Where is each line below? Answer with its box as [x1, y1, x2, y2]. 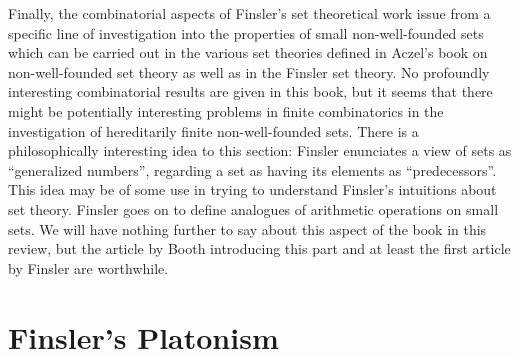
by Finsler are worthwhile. [8, 257, 169, 278]
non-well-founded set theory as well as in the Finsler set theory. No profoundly [8, 61, 490, 82]
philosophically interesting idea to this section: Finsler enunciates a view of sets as [8, 140, 512, 161]
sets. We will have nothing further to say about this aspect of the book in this [8, 218, 487, 239]
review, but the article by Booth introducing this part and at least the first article [8, 238, 511, 259]
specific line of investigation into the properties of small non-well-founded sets [8, 22, 484, 43]
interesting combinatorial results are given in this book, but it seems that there [8, 81, 493, 102]
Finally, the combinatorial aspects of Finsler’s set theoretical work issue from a [8, 3, 491, 23]
